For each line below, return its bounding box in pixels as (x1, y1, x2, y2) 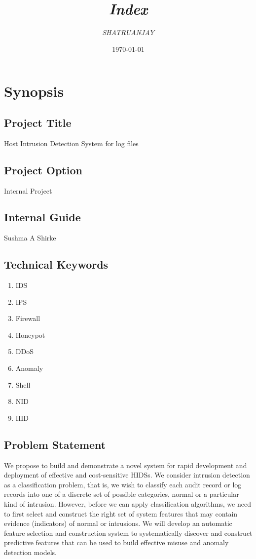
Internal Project (4, 185, 52, 196)
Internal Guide (4, 209, 81, 225)
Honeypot (15, 329, 45, 340)
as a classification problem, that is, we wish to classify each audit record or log (4, 479, 242, 489)
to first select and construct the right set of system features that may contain (4, 508, 238, 519)
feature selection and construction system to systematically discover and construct (4, 527, 253, 538)
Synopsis (4, 81, 64, 101)
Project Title (4, 115, 72, 130)
